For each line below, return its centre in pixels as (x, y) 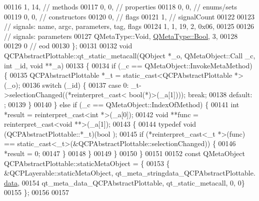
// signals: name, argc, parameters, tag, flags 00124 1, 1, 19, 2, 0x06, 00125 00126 (129, 26)
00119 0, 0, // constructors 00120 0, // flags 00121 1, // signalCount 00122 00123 (129, 16)
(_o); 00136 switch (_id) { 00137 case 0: (66, 85)
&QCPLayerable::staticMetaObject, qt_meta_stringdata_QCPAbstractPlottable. (130, 173)
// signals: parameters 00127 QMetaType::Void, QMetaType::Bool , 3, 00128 (121, 36)
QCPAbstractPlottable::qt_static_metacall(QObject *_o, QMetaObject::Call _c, (130, 55)
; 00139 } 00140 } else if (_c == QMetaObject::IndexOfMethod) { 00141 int (122, 104)
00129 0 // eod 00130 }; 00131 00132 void (68, 46)
